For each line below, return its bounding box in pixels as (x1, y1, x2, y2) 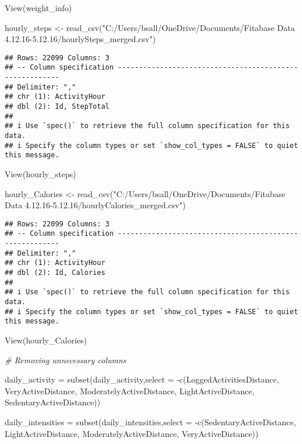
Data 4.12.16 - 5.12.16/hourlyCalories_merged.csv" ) (5, 199, 186, 211)
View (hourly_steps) (5, 168, 76, 180)
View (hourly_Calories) (5, 334, 87, 346)
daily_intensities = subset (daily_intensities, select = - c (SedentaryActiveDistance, (5, 415, 296, 428)
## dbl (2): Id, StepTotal (5, 102, 109, 111)
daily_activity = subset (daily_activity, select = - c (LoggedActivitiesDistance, (5, 373, 279, 386)
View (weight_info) (5, 2, 72, 13)
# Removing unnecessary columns (5, 353, 126, 366)
